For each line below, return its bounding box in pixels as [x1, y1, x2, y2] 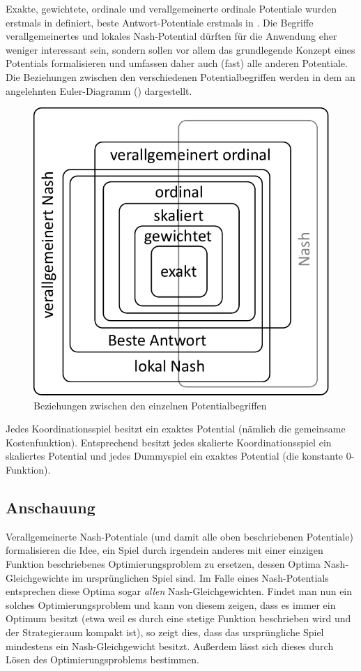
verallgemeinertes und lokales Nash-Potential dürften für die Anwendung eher [6, 29, 337, 43]
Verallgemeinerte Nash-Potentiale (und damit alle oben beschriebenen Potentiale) [6, 529, 353, 543]
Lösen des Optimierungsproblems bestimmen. [6, 652, 199, 667]
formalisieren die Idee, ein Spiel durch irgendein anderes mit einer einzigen [6, 543, 323, 557]
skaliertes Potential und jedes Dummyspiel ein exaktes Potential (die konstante [6, 448, 344, 463]
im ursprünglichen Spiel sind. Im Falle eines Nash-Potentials [72, 570, 329, 585]
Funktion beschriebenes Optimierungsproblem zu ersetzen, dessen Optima [6, 557, 321, 571]
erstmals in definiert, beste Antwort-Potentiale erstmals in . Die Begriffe [6, 15, 314, 29]
